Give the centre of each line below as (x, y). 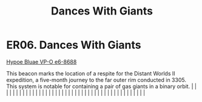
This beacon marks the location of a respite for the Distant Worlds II (91, 73)
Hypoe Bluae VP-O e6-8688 (42, 62)
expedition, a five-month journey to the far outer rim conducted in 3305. (96, 80)
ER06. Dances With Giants (74, 45)
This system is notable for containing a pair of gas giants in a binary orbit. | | (102, 86)
